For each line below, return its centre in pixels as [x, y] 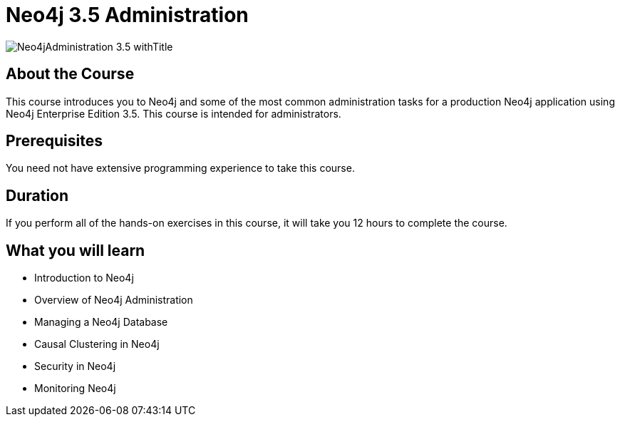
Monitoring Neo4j [75, 388]
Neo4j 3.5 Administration [127, 15]
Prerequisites [54, 141]
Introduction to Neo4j [84, 278]
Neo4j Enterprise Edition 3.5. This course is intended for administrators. [174, 113]
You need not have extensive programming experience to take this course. [180, 168]
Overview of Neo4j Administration [114, 300]
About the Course [70, 74]
